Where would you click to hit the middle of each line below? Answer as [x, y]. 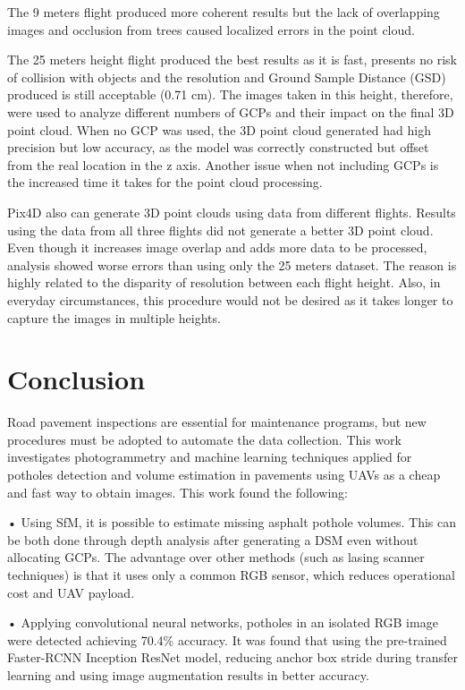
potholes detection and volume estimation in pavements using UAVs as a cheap [224, 474]
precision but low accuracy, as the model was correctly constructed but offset [218, 147]
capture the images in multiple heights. [114, 317]
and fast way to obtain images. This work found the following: [178, 492]
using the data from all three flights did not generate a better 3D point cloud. [220, 230]
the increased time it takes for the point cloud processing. [165, 182]
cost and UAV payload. [71, 592]
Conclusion [76, 379]
